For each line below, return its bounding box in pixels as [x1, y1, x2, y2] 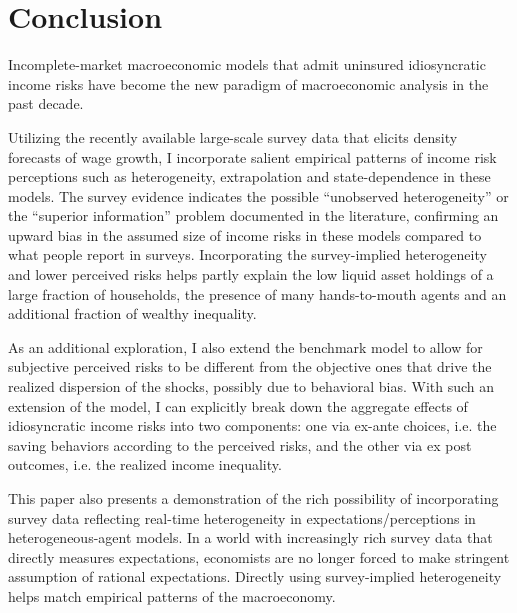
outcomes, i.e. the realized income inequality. [8, 454, 282, 475]
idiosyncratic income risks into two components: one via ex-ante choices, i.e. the [8, 415, 497, 436]
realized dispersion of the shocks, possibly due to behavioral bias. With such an [8, 376, 495, 397]
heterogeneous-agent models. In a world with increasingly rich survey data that [8, 527, 493, 548]
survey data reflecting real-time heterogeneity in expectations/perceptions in [8, 507, 476, 528]
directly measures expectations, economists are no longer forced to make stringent [8, 546, 510, 567]
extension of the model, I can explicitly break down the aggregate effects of [8, 395, 468, 416]
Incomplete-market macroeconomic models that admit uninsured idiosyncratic [8, 54, 486, 75]
